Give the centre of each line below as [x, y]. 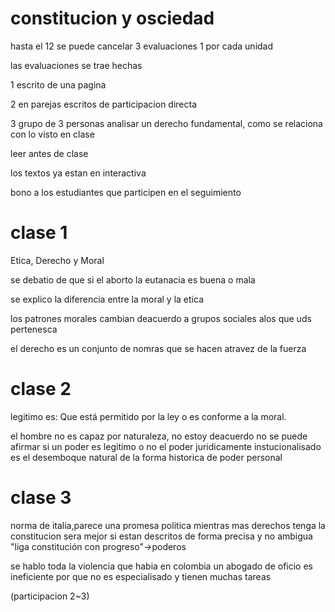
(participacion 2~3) [50, 596]
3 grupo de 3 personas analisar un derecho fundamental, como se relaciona [166, 123]
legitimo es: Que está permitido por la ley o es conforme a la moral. [148, 416]
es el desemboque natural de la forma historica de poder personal [146, 457]
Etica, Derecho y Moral [57, 260]
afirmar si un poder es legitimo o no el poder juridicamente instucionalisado [166, 446]
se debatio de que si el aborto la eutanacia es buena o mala [133, 279]
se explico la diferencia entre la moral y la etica [107, 299]
